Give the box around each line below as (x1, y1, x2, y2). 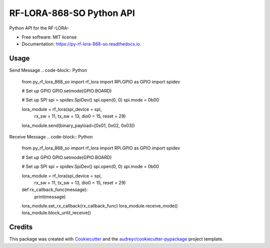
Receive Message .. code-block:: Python (9, 133, 93, 139)
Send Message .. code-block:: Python (9, 67, 87, 73)
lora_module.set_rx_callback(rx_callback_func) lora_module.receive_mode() (21, 203, 178, 209)
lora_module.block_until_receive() (21, 210, 91, 216)
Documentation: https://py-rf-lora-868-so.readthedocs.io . (21, 41, 141, 47)
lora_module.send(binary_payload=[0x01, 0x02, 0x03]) (21, 122, 135, 128)
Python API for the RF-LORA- (9, 25, 69, 31)
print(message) (34, 193, 66, 199)
